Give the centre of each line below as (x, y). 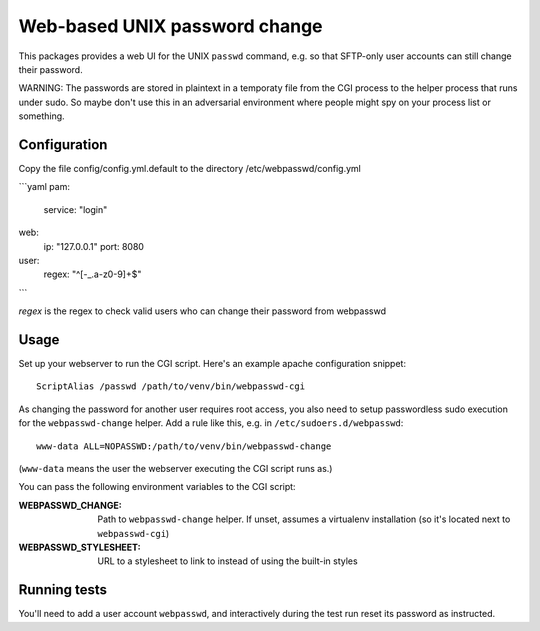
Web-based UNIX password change (171, 26)
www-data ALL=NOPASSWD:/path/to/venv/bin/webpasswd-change (184, 446)
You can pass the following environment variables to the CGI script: (157, 487)
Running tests (63, 590)
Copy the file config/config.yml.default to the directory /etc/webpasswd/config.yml (190, 169)
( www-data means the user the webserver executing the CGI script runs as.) (175, 468)
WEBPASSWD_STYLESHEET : (79, 547)
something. (41, 116)
